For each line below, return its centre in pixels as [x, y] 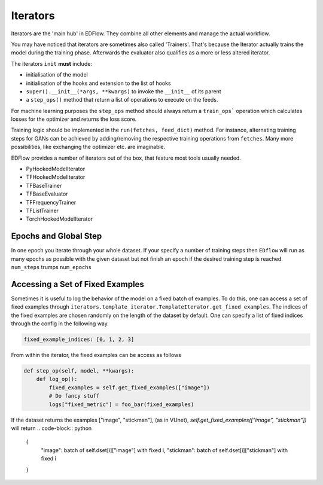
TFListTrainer [42, 211]
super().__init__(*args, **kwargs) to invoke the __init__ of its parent [124, 91]
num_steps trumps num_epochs [51, 267]
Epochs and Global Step [57, 236]
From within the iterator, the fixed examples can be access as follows [96, 355]
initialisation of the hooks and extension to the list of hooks [98, 83]
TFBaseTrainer [44, 185]
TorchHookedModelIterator [59, 219]
